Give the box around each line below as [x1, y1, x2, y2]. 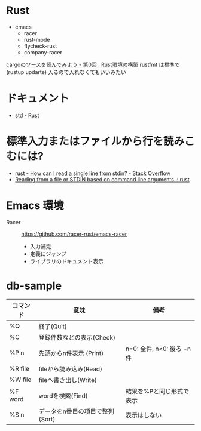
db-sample [6, 279, 62, 293]
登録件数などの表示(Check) [38, 333, 115, 341]
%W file [9, 375, 32, 384]
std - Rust [14, 112, 39, 119]
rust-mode [23, 36, 50, 43]
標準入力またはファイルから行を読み [6, 135, 185, 148]
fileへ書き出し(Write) [38, 375, 97, 384]
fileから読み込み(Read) [38, 365, 103, 373]
